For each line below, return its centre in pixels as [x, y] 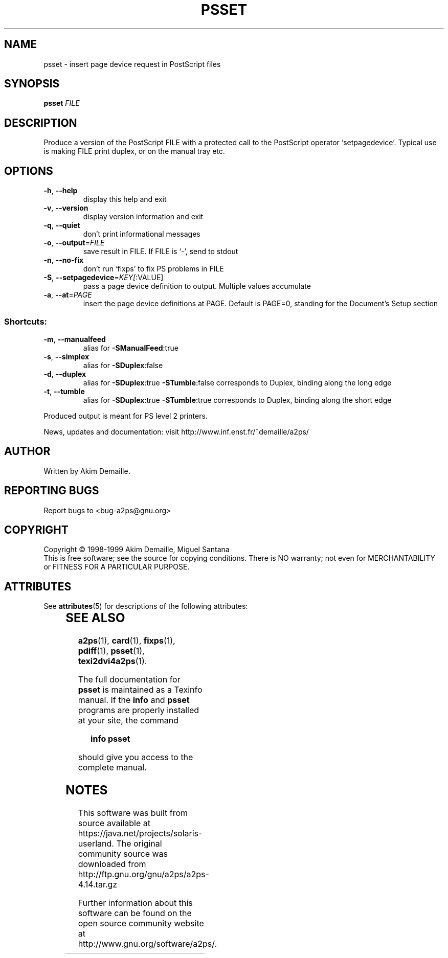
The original [139, 843]
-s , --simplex [66, 356]
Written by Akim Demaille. [87, 471]
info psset [110, 739]
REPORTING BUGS [52, 491]
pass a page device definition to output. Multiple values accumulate [197, 286]
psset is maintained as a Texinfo [140, 690]
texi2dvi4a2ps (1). [113, 661]
